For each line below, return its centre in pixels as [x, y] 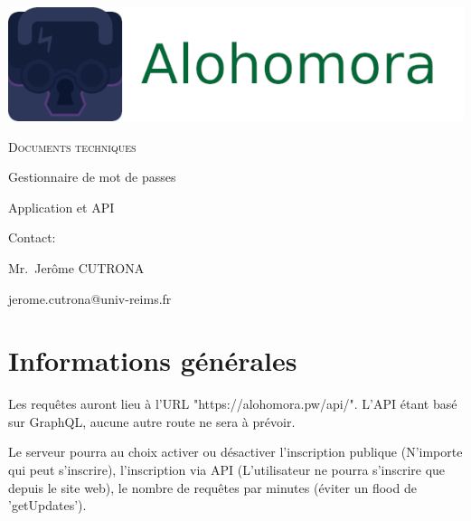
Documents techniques [72, 146]
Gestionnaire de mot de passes [92, 177]
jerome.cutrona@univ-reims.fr [90, 298]
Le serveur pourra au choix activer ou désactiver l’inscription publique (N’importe [235, 452]
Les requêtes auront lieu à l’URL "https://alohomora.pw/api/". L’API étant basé [233, 404]
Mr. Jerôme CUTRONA [76, 267]
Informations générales [153, 360]
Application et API [61, 207]
